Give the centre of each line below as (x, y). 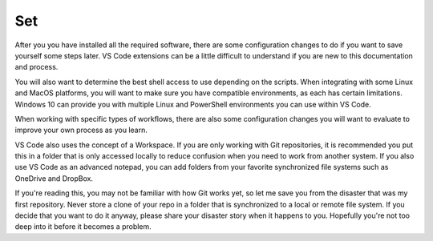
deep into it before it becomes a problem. (83, 227)
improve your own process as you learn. (81, 130)
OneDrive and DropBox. (54, 178)
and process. (36, 67)
